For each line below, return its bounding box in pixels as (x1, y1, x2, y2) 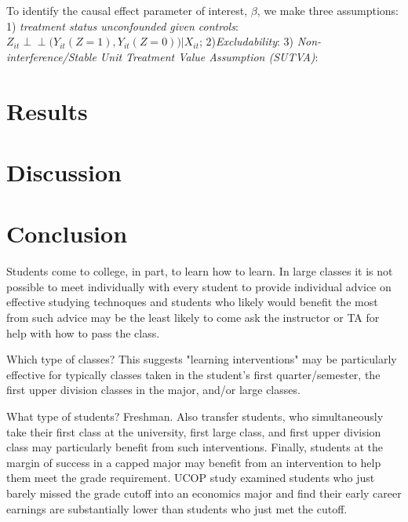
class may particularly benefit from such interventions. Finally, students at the (6, 439, 383, 455)
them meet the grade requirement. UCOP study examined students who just (6, 469, 375, 486)
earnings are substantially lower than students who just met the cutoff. (6, 500, 348, 517)
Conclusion (6, 217, 128, 250)
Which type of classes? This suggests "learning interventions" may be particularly (6, 351, 397, 367)
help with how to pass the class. (6, 324, 160, 341)
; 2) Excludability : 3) (199, 33, 293, 49)
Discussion (6, 155, 122, 188)
